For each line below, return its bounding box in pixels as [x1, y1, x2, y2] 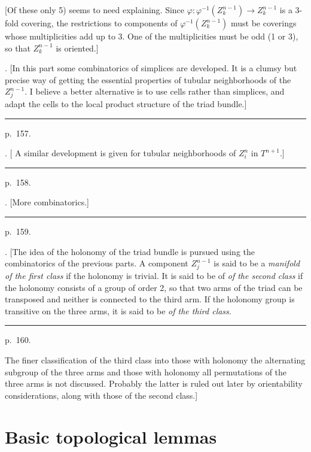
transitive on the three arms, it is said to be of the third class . [5, 304, 231, 317]
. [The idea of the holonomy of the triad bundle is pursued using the [5, 245, 255, 257]
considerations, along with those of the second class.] [5, 389, 198, 401]
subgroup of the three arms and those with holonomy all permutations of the [5, 365, 287, 378]
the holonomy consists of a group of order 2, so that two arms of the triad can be [5, 281, 303, 293]
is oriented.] [56, 41, 99, 54]
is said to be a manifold [214, 257, 300, 269]
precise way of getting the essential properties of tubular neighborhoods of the [5, 73, 291, 86]
